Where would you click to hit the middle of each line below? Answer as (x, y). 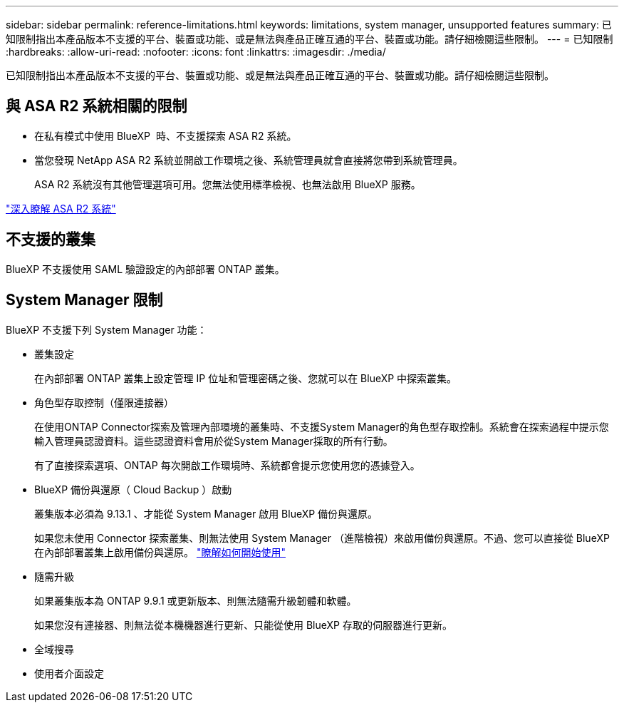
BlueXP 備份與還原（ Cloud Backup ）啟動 (133, 489)
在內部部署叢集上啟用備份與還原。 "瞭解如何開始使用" (160, 552)
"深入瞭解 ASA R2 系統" (61, 208)
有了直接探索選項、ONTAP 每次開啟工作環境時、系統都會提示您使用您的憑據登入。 (227, 465)
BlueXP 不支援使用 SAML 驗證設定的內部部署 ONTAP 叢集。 (145, 269)
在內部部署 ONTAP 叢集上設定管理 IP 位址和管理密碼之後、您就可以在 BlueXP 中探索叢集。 (246, 378)
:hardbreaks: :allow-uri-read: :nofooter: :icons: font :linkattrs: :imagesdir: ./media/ (196, 52)
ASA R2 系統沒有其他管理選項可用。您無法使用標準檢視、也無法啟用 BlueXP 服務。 (228, 184)
